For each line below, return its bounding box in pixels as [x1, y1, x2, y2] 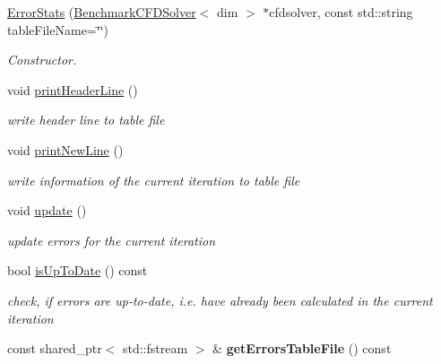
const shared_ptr [7, 339, 102, 358]
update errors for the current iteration [7, 230, 216, 249]
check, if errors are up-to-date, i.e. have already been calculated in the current [7, 290, 433, 309]
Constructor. [7, 50, 77, 69]
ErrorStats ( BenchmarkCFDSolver [7, 3, 196, 21]
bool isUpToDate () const [7, 261, 148, 280]
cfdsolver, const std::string [269, 3, 413, 21]
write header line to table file [7, 110, 165, 129]
